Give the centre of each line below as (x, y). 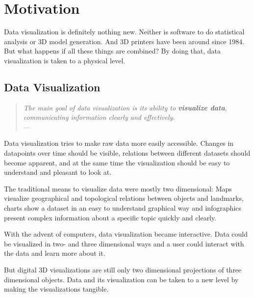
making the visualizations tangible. (56, 289)
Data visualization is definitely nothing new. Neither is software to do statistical (124, 32)
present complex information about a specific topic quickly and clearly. (110, 217)
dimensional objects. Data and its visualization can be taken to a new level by (121, 279)
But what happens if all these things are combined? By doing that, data (113, 51)
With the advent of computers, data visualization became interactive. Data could (126, 234)
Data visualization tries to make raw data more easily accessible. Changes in (119, 143)
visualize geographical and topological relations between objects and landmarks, (124, 198)
